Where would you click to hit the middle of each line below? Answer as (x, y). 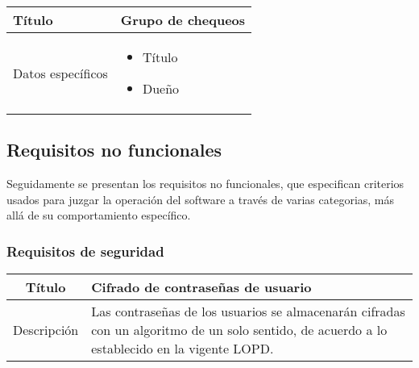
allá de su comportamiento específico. (99, 215)
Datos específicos (60, 73)
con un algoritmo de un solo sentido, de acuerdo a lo (239, 330)
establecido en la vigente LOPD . (183, 349)
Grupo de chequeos (183, 20)
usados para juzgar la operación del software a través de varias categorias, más (201, 199)
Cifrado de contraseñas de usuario (201, 287)
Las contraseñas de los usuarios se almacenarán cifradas (248, 312)
